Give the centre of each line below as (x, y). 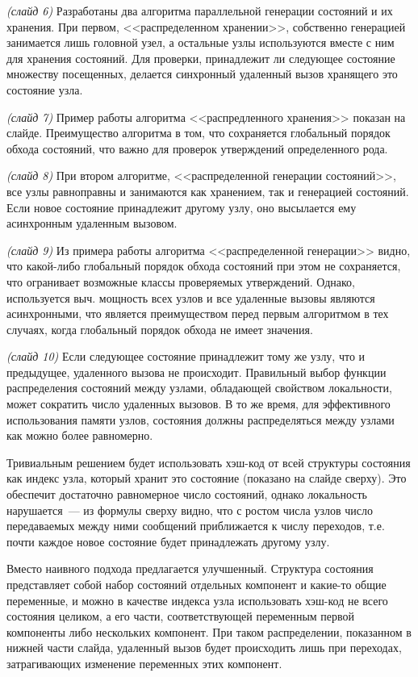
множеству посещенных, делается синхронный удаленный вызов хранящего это (202, 74)
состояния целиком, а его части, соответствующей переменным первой (181, 616)
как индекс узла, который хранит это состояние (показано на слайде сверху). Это (207, 478)
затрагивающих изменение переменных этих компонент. (144, 663)
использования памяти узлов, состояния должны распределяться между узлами (201, 419)
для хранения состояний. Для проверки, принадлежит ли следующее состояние (201, 58)
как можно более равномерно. (80, 435)
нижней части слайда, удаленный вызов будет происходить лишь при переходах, (204, 648)
